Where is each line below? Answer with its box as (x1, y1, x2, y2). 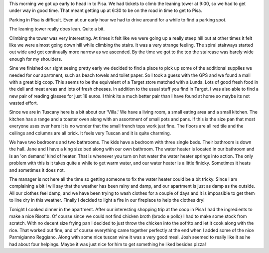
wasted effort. (9, 100, 38, 106)
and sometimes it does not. (9, 167, 65, 173)
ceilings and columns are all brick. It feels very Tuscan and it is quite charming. (9, 130, 171, 136)
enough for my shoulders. (9, 56, 62, 62)
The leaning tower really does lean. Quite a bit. (9, 26, 105, 32)
